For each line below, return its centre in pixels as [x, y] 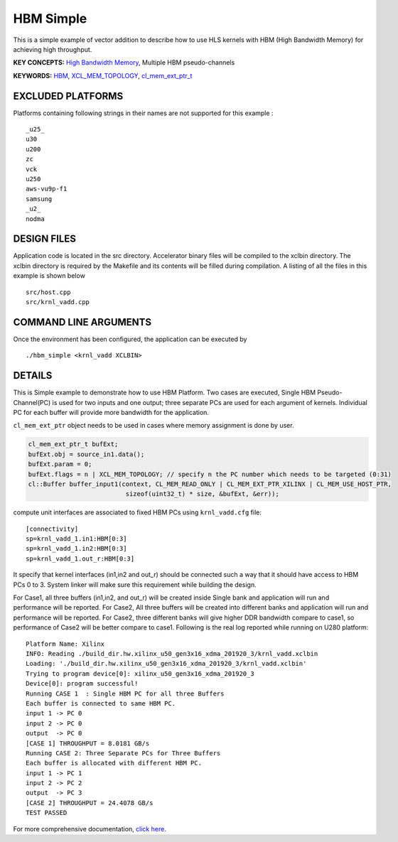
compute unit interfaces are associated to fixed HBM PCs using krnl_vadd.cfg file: [138, 512]
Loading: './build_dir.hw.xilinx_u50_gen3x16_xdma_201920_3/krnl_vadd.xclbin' [166, 664]
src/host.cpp [48, 292]
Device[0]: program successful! [82, 684]
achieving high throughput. [53, 49]
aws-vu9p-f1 [47, 189]
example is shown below [49, 276]
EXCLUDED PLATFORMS [68, 96]
